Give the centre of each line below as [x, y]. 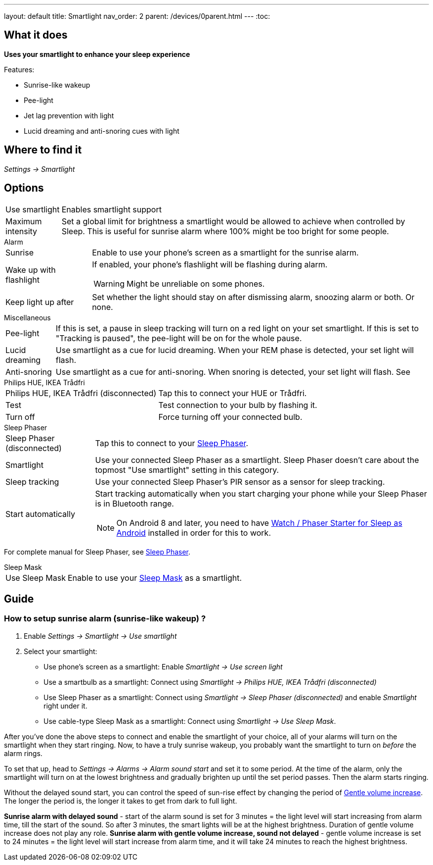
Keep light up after [40, 302]
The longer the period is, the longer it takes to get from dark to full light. [121, 801]
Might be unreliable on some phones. [195, 283]
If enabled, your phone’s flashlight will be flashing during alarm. [210, 264]
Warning [109, 283]
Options [24, 188]
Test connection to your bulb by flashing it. [238, 405]
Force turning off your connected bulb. [230, 417]
